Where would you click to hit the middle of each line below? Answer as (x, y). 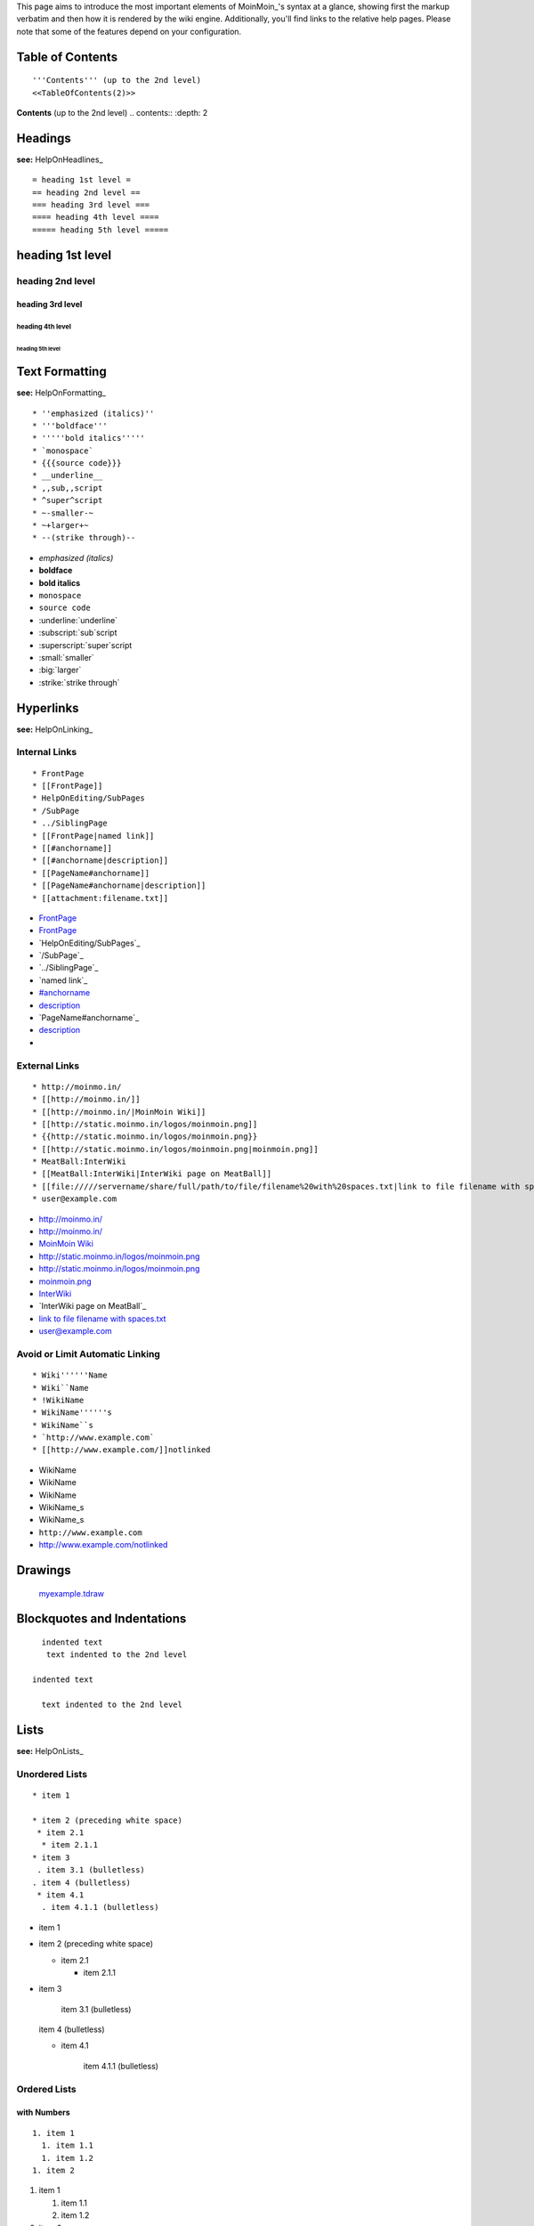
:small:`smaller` (67, 657)
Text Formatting (61, 372)
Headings (44, 138)
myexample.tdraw (72, 1593)
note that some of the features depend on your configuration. (129, 31)
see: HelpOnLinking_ (55, 729)
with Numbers (43, 2112)
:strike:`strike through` (79, 682)
